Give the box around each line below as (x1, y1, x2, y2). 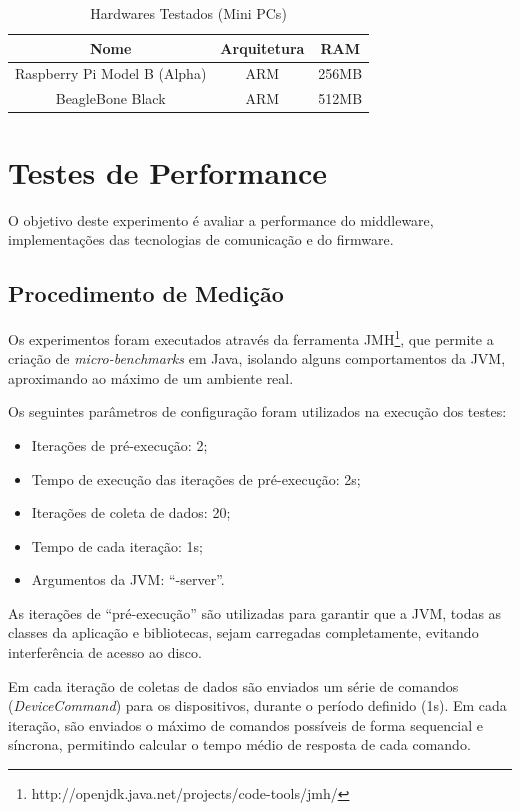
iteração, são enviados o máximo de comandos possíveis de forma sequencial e (8, 714, 483, 735)
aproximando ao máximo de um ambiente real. (8, 367, 294, 388)
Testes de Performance (8, 151, 328, 192)
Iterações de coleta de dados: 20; (31, 502, 231, 523)
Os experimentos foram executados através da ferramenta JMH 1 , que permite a (8, 325, 494, 349)
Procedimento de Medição (8, 278, 284, 309)
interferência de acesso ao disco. (8, 642, 202, 663)
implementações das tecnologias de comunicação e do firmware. (8, 229, 394, 250)
